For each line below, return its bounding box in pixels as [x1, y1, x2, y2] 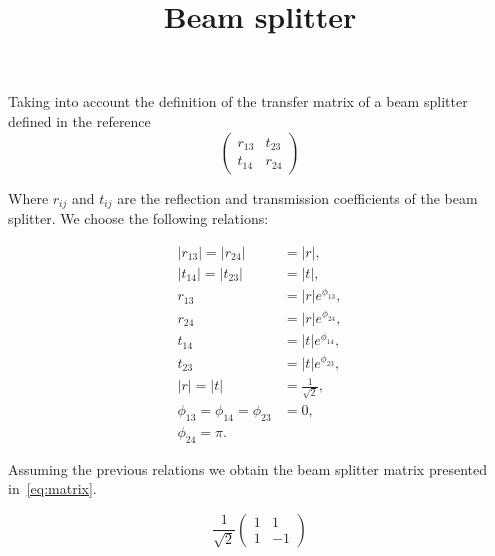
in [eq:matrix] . [8, 478, 97, 499]
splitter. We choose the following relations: [8, 208, 269, 229]
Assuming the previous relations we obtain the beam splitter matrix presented [8, 458, 487, 479]
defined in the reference [8, 110, 151, 131]
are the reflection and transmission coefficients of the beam [117, 187, 478, 208]
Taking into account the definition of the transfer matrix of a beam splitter [8, 91, 468, 112]
